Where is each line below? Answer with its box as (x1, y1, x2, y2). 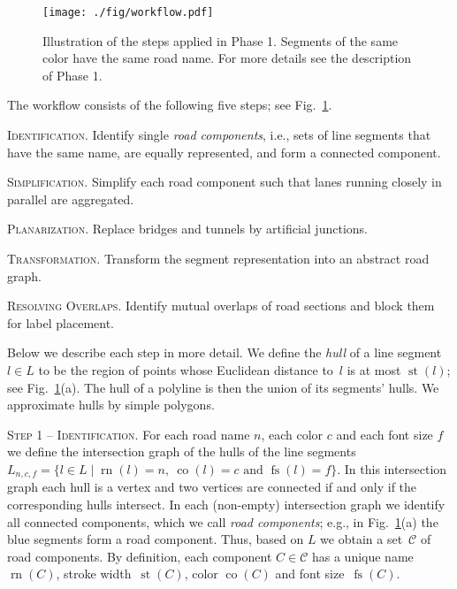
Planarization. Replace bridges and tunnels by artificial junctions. (7, 219, 368, 238)
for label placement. (7, 313, 114, 332)
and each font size (336, 425, 433, 443)
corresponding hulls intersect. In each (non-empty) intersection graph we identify (7, 494, 446, 513)
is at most (347, 360, 401, 379)
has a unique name (311, 547, 414, 565)
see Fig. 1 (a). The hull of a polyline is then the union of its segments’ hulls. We (7, 378, 439, 396)
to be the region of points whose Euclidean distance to (38, 360, 333, 379)
